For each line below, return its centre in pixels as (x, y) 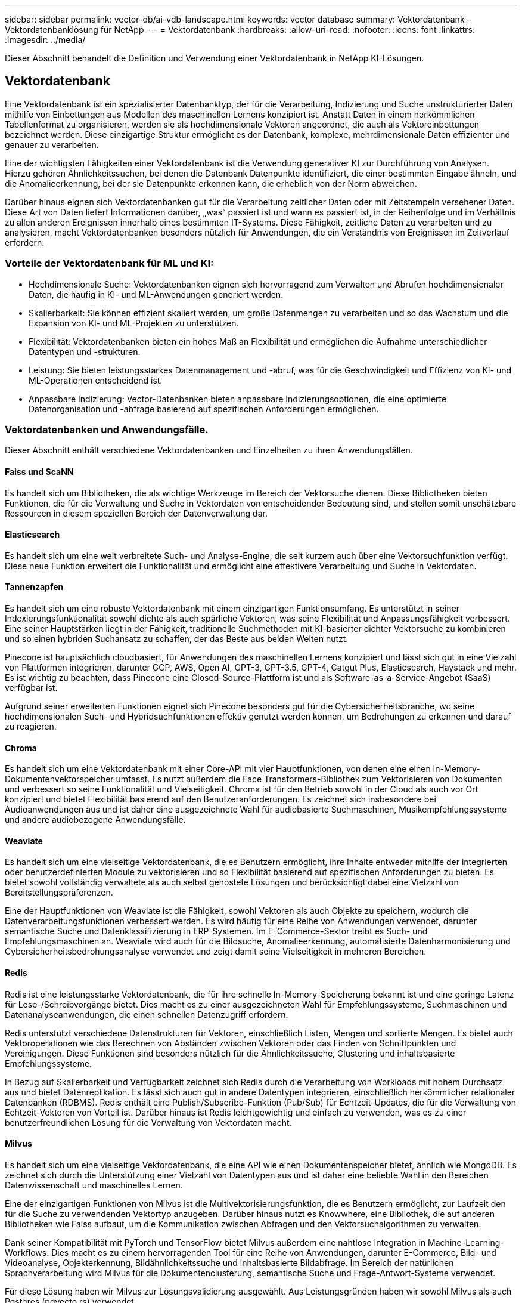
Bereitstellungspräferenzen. (59, 893)
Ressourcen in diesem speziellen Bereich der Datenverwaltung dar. (136, 513)
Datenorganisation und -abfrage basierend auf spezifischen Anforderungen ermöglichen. (204, 409)
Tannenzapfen (34, 587)
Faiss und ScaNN (39, 471)
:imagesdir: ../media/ (45, 40)
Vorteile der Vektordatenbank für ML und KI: (109, 263)
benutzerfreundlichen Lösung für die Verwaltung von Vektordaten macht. (148, 1122)
